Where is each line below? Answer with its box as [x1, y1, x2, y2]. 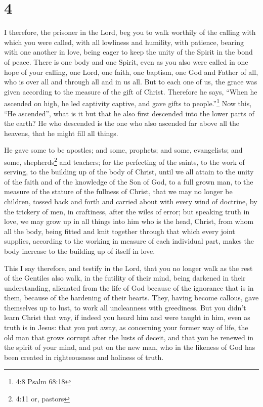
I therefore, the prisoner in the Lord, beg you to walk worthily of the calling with [4, 27, 256, 37]
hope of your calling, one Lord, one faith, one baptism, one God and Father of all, [4, 66, 258, 77]
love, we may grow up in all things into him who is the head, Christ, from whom [4, 216, 254, 227]
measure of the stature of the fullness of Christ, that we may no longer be [4, 186, 233, 197]
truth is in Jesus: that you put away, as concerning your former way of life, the [4, 322, 248, 333]
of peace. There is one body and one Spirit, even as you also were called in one [4, 56, 248, 67]
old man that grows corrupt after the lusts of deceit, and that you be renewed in [4, 332, 254, 342]
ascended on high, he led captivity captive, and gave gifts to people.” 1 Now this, [4, 97, 252, 108]
